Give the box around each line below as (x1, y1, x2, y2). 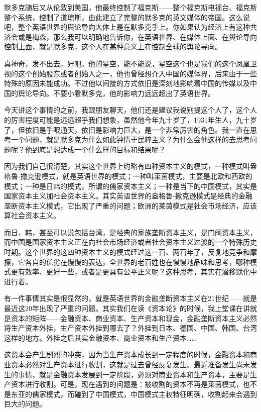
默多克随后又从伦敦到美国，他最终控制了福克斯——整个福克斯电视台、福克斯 (4, 2, 257, 12)
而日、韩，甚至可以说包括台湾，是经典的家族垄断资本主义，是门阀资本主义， (4, 227, 257, 237)
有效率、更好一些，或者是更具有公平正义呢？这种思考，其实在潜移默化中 (18, 266, 257, 277)
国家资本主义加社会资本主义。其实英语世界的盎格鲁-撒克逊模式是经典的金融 (4, 190, 252, 201)
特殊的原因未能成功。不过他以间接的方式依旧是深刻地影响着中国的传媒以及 (4, 78, 250, 88)
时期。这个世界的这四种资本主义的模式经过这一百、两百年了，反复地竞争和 (4, 247, 250, 257)
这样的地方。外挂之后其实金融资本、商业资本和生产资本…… (4, 332, 196, 343)
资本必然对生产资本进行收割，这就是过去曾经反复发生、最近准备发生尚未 (11, 359, 250, 369)
